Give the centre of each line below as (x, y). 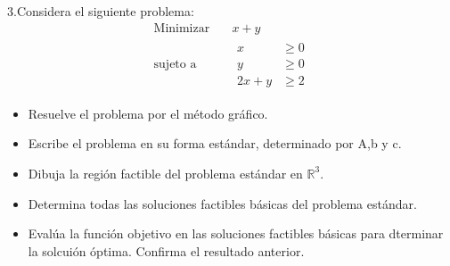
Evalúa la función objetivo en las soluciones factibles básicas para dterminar (236, 233)
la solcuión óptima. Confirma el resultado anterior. (166, 250)
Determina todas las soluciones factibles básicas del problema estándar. (222, 203)
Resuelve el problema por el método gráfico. (148, 113)
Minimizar (182, 28)
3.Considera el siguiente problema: (101, 11)
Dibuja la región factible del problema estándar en (165, 173)
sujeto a (175, 65)
